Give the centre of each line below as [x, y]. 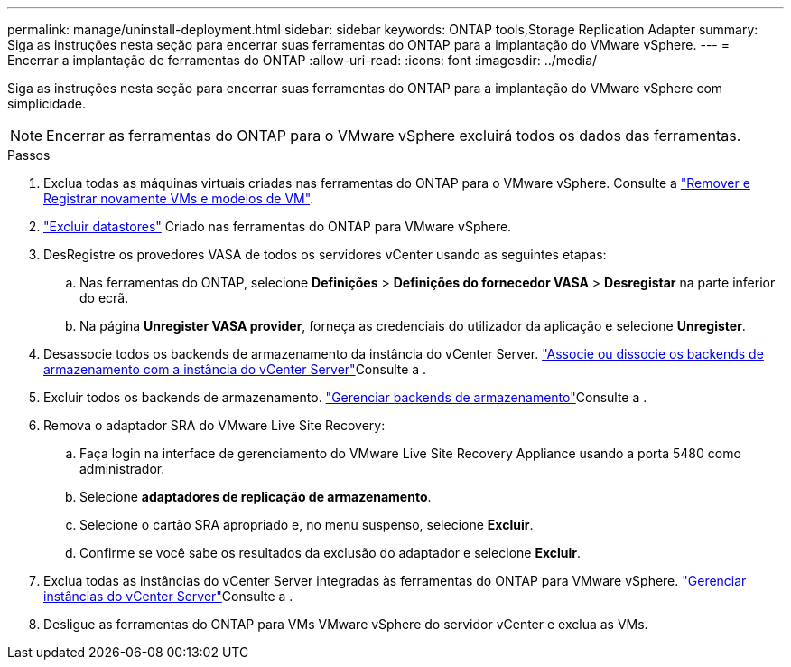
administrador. [122, 469]
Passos [29, 155]
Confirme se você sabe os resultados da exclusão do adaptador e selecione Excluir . [330, 553]
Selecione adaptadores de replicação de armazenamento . [256, 497]
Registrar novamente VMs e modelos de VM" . [179, 198]
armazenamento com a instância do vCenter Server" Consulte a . [235, 369]
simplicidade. [47, 103]
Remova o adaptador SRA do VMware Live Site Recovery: [214, 425]
